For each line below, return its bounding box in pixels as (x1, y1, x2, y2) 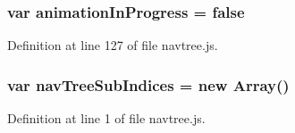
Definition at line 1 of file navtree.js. (7, 109, 206, 128)
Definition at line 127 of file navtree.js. (7, 36, 218, 54)
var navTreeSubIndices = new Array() (7, 73, 290, 96)
